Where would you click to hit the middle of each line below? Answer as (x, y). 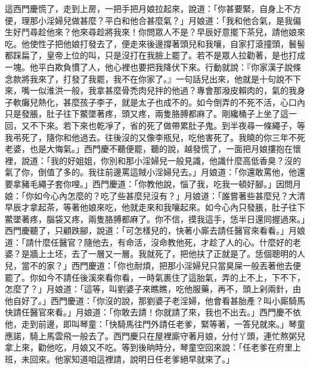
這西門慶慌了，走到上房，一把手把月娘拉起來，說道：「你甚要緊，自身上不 (149, 8)
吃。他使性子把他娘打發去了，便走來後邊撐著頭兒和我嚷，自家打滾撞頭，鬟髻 (155, 43)
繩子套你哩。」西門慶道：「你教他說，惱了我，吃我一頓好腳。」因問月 (169, 183)
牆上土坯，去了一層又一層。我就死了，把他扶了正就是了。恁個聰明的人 (167, 254)
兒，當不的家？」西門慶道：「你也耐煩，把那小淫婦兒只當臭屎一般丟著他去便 (153, 266)
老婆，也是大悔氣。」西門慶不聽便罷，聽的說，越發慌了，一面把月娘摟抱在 (149, 149)
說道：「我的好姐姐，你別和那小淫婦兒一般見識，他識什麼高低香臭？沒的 (161, 160)
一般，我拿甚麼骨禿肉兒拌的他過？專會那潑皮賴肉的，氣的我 (180, 90)
